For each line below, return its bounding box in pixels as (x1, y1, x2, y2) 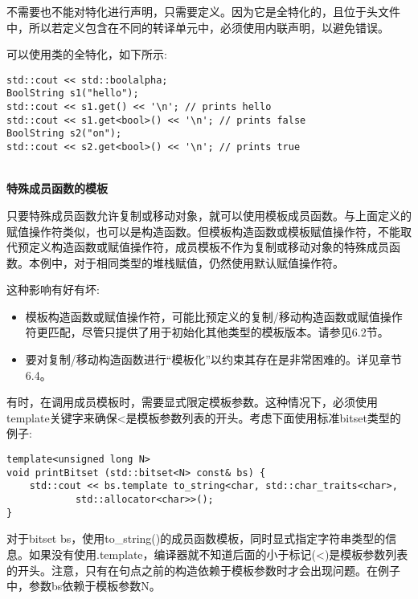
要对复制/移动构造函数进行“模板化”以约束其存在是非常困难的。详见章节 (25, 351, 403, 368)
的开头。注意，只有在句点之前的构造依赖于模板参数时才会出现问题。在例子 (6, 561, 400, 578)
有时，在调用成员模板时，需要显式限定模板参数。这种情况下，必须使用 (6, 393, 378, 410)
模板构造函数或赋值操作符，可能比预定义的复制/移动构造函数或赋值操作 (25, 308, 403, 324)
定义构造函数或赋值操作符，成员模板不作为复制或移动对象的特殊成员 (28, 238, 389, 255)
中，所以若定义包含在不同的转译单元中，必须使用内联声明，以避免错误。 (6, 18, 389, 35)
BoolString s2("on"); (6, 128, 122, 140)
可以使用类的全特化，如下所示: (6, 46, 167, 63)
